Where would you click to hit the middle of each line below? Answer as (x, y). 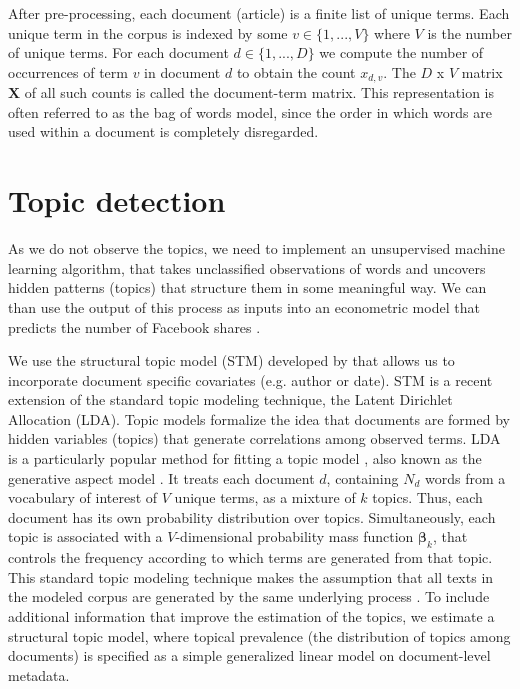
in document (182, 71)
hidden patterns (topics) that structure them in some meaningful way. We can (247, 287)
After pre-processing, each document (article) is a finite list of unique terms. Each (259, 13)
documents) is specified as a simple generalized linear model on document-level (249, 655)
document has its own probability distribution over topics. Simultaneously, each (252, 516)
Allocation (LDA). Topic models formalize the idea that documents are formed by (259, 418)
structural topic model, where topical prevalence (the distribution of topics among (259, 635)
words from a (465, 477)
